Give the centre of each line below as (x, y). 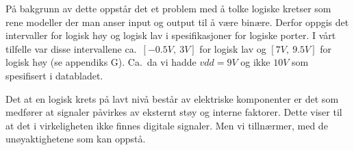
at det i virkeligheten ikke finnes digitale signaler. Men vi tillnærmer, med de (167, 125)
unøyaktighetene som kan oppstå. (76, 139)
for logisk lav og (233, 48)
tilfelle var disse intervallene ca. (71, 48)
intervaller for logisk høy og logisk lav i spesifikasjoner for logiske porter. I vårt (171, 35)
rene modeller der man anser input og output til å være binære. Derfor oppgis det (177, 22)
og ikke (255, 62)
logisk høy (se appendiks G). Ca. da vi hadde (101, 62)
